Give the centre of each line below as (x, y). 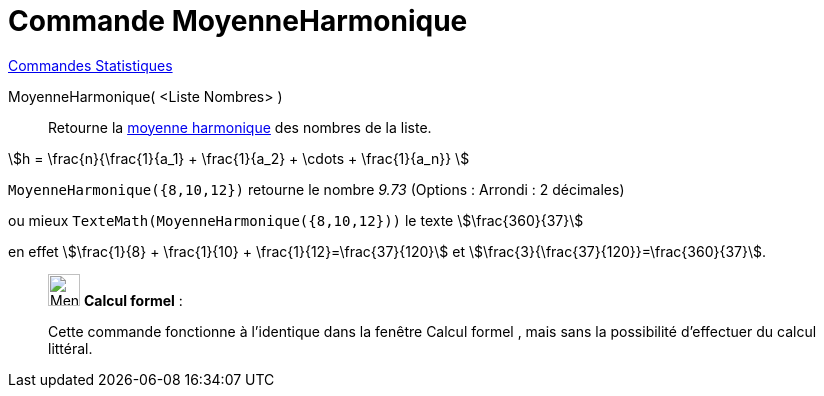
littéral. (70, 348)
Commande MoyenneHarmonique (238, 21)
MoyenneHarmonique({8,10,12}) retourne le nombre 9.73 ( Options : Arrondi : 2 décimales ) (316, 189)
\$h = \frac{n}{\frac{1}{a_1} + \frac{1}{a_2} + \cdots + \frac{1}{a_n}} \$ (239, 158)
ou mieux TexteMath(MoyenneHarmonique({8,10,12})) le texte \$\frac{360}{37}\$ (296, 220)
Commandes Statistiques (90, 65)
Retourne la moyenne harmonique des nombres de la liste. (240, 127)
